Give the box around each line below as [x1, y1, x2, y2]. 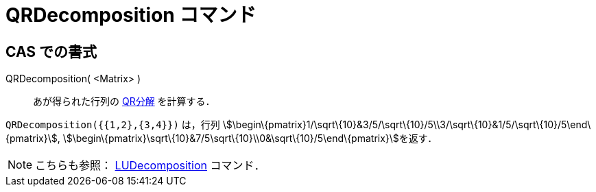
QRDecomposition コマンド [5, 3, 257, 27]
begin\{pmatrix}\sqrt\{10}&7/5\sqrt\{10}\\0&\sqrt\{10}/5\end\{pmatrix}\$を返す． [75, 132, 438, 145]
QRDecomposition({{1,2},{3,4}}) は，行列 [5, 119, 220, 131]
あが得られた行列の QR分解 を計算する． [33, 95, 215, 108]
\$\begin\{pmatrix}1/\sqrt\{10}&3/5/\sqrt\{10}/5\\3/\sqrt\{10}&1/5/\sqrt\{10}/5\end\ [222, 119, 591, 131]
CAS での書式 [5, 43, 97, 60]
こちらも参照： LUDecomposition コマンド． [35, 158, 265, 173]
